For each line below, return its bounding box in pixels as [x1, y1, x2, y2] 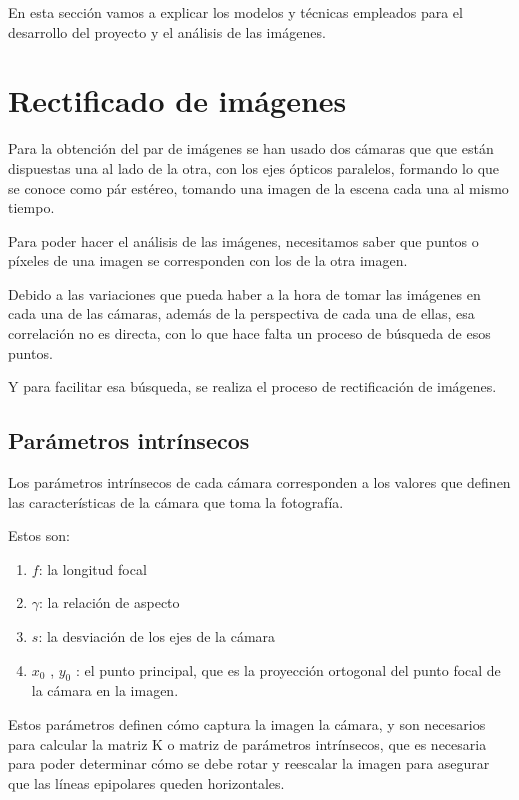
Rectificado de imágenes [8, 80, 347, 121]
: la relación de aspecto [39, 592, 180, 613]
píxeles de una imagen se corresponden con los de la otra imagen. [8, 250, 408, 271]
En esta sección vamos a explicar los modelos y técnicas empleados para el [8, 2, 463, 22]
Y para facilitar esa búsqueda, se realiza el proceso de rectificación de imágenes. [8, 376, 497, 397]
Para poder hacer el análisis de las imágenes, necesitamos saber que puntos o [8, 230, 479, 251]
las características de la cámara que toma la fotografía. [8, 491, 344, 512]
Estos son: [8, 525, 70, 546]
